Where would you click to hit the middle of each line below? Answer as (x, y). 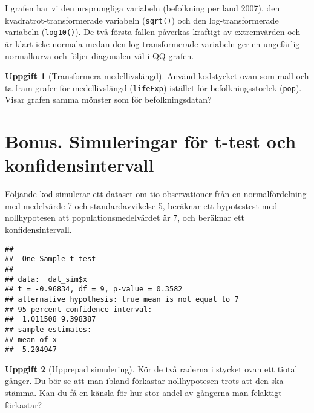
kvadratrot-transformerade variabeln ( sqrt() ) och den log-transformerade (142, 20)
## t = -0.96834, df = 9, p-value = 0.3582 (94, 289)
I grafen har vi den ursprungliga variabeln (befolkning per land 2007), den (142, 8)
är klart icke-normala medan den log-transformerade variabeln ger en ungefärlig (152, 43)
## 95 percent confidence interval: (79, 309)
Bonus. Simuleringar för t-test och (151, 141)
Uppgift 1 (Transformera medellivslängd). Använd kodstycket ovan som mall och (157, 76)
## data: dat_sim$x (46, 279)
